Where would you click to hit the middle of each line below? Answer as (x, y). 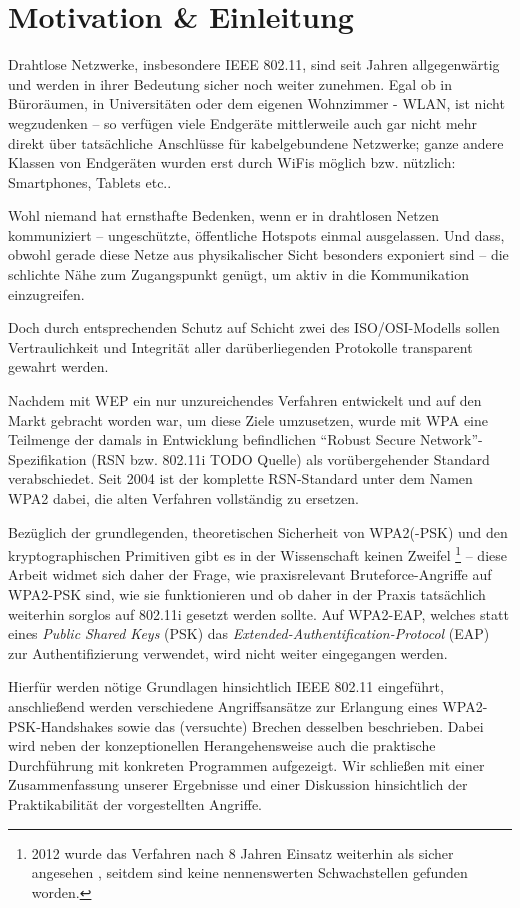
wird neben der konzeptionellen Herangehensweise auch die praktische (222, 745)
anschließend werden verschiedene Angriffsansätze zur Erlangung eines (223, 706)
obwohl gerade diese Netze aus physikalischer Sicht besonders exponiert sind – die (258, 254)
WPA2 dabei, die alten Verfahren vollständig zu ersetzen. (183, 498)
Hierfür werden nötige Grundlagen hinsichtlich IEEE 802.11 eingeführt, (226, 686)
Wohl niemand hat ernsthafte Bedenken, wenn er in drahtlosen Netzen (223, 215)
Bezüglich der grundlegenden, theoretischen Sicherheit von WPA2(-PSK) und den (258, 531)
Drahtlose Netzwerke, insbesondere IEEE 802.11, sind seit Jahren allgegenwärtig (254, 64)
